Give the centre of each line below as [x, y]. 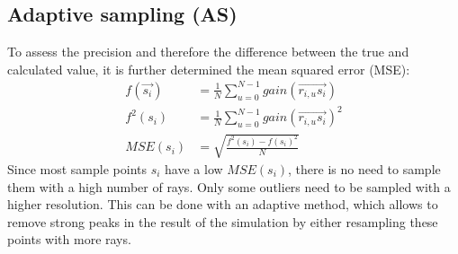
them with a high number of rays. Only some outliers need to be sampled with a [229, 186]
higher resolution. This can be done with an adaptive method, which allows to [223, 204]
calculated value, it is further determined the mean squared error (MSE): [209, 69]
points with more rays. [69, 239]
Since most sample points [77, 169]
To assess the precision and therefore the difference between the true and [208, 52]
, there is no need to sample [364, 169]
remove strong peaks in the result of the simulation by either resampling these [223, 221]
